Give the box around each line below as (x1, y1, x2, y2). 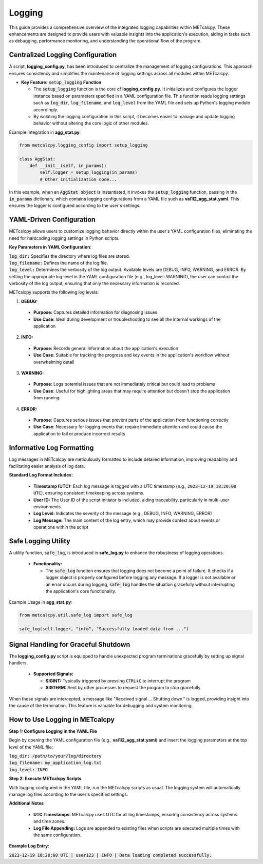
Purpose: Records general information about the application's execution (33, 345, 179, 351)
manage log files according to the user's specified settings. (9, 791, 129, 798)
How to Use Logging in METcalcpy (9, 715, 115, 723)
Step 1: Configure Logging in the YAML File (9, 728, 97, 734)
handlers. (9, 660, 28, 666)
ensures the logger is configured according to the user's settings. (9, 203, 141, 208)
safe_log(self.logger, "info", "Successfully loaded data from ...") (19, 626, 189, 632)
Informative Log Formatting (9, 443, 94, 452)
